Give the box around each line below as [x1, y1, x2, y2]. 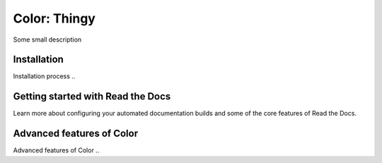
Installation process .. [13, 72, 76, 80]
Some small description [13, 35, 82, 44]
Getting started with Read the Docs [13, 90, 171, 102]
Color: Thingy [13, 11, 95, 26]
